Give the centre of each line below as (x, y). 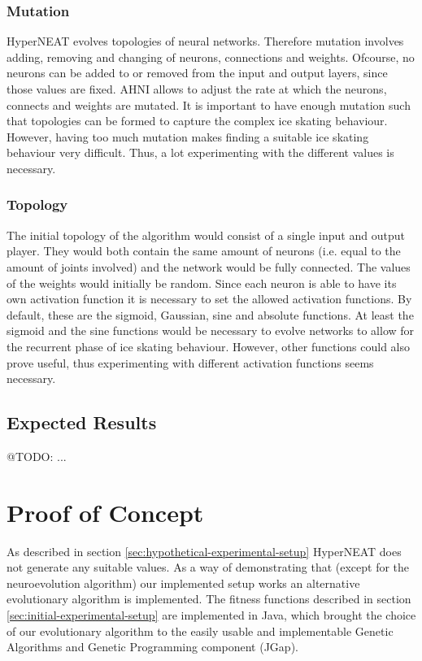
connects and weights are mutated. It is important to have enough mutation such (209, 104)
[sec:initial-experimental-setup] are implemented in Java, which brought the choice (211, 615)
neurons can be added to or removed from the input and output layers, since (197, 73)
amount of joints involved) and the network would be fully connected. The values (209, 266)
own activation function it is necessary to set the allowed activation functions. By (209, 299)
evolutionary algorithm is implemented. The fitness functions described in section (209, 599)
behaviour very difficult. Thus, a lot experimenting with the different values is (200, 152)
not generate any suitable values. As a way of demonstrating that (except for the (208, 567)
